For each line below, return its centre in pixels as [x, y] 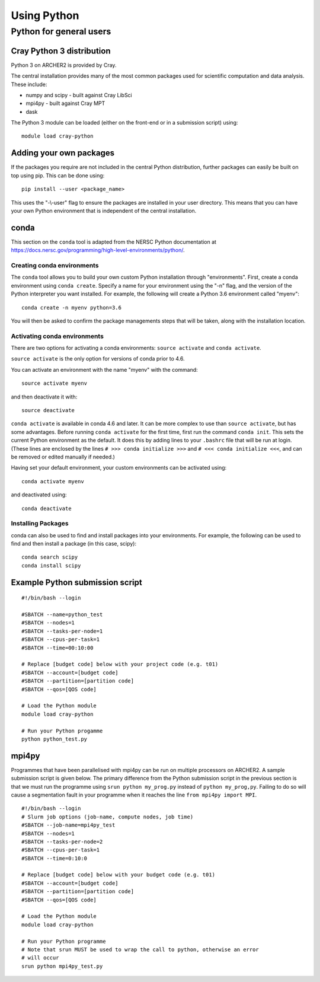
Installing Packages [40, 524]
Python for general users [61, 31]
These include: [29, 84]
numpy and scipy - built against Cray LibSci [79, 95]
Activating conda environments [57, 336]
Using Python [45, 15]
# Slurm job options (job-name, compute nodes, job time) [108, 817]
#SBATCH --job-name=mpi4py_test [68, 825]
